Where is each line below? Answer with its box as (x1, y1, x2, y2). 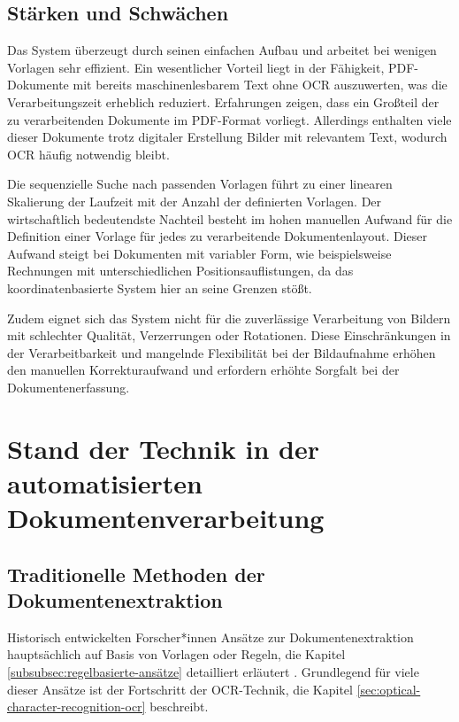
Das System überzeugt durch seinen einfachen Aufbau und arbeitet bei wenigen (7, 41, 437, 59)
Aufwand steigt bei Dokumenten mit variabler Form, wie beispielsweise (7, 244, 392, 262)
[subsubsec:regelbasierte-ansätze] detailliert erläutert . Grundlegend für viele (7, 663, 419, 681)
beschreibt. (149, 697, 209, 716)
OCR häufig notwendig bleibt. (7, 144, 170, 163)
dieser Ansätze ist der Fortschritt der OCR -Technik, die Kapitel (7, 679, 353, 698)
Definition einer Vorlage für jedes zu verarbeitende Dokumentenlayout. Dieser (7, 227, 428, 245)
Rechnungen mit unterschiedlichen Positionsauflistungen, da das (7, 261, 354, 280)
